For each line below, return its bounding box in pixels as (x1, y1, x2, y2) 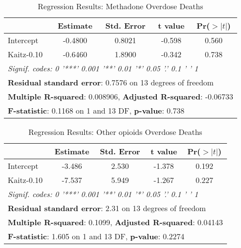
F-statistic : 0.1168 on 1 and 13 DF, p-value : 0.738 (8, 105, 185, 116)
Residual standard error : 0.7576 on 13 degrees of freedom (8, 77, 214, 88)
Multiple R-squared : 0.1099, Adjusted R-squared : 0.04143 (8, 216, 223, 228)
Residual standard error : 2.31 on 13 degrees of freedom (8, 202, 206, 214)
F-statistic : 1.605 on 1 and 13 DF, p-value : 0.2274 (8, 231, 185, 242)
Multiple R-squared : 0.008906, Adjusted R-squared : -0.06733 (8, 91, 233, 102)
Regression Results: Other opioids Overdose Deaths (28, 126, 202, 137)
